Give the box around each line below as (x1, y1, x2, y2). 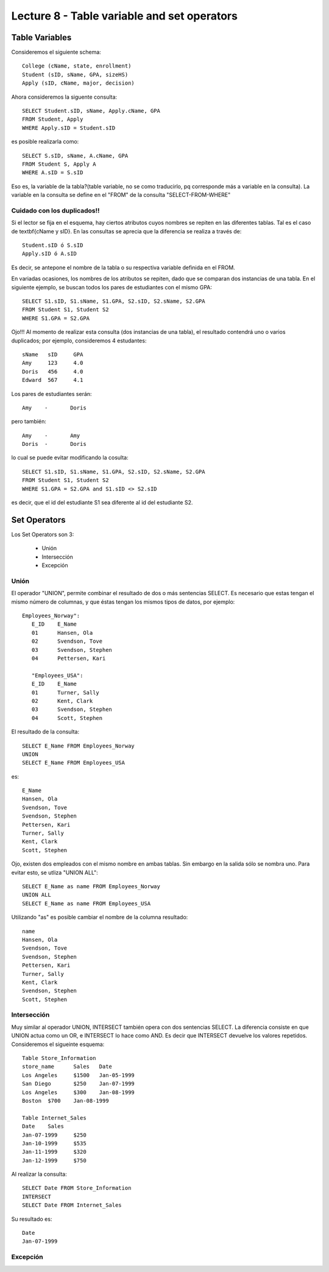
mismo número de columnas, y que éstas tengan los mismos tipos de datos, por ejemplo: (11, 598, 235, 606)
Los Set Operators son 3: (11, 531, 74, 538)
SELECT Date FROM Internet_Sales (22, 1202, 122, 1209)
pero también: (11, 418, 47, 425)
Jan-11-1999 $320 (22, 1148, 87, 1156)
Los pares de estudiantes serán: (11, 390, 92, 397)
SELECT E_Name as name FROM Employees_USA (22, 900, 151, 907)
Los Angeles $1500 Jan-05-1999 (22, 1072, 135, 1078)
